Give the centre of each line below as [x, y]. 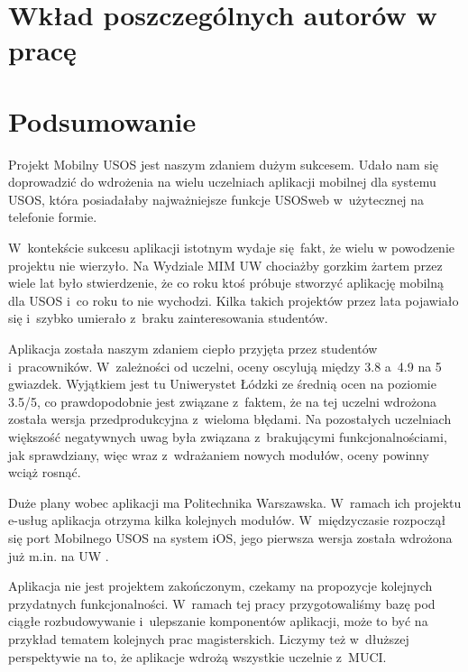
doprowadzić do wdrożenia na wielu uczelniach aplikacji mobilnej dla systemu [222, 182]
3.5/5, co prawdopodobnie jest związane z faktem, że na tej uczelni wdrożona [222, 401]
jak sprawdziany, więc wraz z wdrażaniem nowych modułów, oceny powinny [219, 454]
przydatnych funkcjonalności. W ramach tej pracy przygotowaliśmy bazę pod [222, 603]
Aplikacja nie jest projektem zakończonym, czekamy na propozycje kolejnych [220, 586]
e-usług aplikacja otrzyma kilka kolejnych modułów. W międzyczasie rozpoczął [227, 520]
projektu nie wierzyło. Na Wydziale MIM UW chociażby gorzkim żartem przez [225, 265]
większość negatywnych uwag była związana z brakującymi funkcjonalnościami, [228, 437]
